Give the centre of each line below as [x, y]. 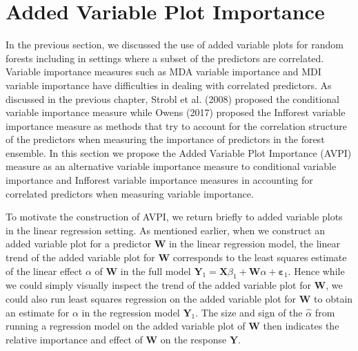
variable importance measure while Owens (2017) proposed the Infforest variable [176, 112]
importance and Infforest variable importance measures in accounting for [159, 180]
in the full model [156, 271]
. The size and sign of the [249, 312]
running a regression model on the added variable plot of [126, 326]
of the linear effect [44, 271]
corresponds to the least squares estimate [260, 257]
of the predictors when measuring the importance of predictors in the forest [165, 139]
